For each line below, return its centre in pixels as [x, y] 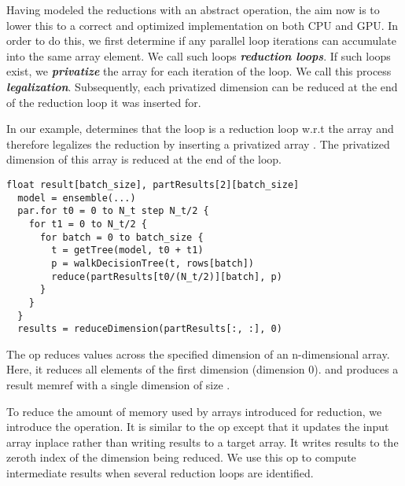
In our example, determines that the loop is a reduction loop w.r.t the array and [200, 129]
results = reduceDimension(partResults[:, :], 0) [150, 329]
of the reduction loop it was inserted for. [104, 102]
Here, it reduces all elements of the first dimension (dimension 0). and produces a [202, 369]
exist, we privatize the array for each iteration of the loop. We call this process [199, 71]
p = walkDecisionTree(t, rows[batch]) [153, 263]
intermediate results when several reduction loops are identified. [160, 472]
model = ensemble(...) [77, 198]
